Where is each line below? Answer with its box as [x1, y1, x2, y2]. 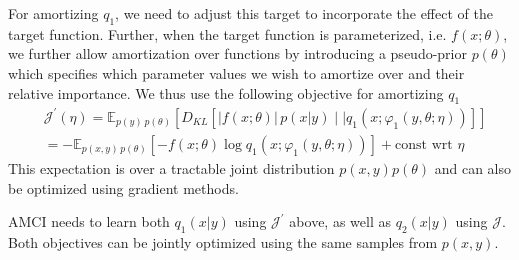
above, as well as [289, 211, 391, 232]
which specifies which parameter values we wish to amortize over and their [8, 62, 465, 83]
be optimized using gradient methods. [8, 177, 239, 198]
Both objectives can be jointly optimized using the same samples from [8, 231, 438, 252]
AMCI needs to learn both [8, 211, 170, 232]
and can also [434, 157, 512, 178]
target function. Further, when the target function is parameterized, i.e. [8, 23, 447, 44]
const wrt [395, 137, 453, 152]
